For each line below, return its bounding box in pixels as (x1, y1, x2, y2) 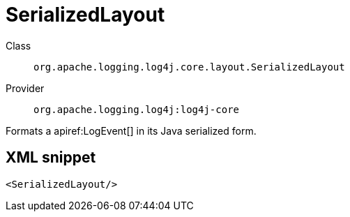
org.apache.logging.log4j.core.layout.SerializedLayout (33, 61, 345, 73)
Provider (6, 82, 45, 94)
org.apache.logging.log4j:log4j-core (33, 103, 240, 115)
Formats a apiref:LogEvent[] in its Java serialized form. (6, 124, 257, 137)
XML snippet (6, 149, 96, 167)
